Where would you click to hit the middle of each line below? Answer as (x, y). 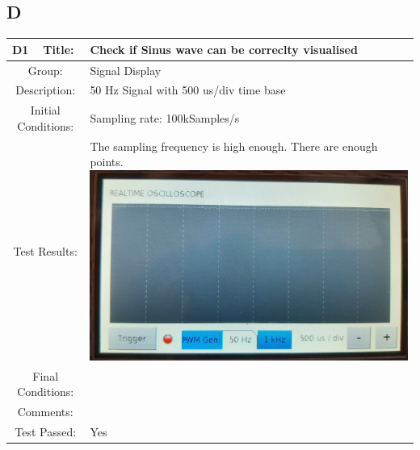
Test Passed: (46, 431)
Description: (46, 90)
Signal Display (126, 70)
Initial (45, 110)
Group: (45, 70)
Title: (59, 49)
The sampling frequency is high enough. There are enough (234, 146)
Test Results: (45, 250)
